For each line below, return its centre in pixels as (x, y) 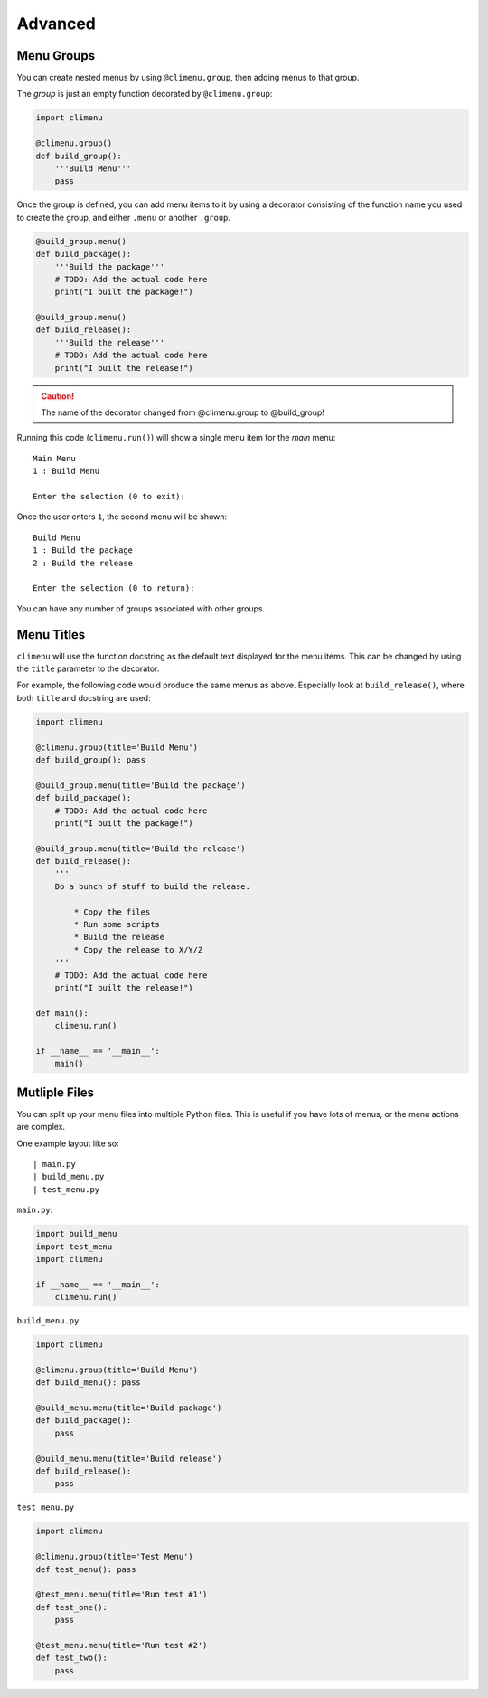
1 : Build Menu (66, 471)
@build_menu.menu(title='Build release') (129, 1458)
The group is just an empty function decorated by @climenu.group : (145, 94)
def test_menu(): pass (86, 1569)
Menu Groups (56, 56)
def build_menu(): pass (89, 1383)
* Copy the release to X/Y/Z (138, 949)
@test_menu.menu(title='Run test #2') (122, 1645)
